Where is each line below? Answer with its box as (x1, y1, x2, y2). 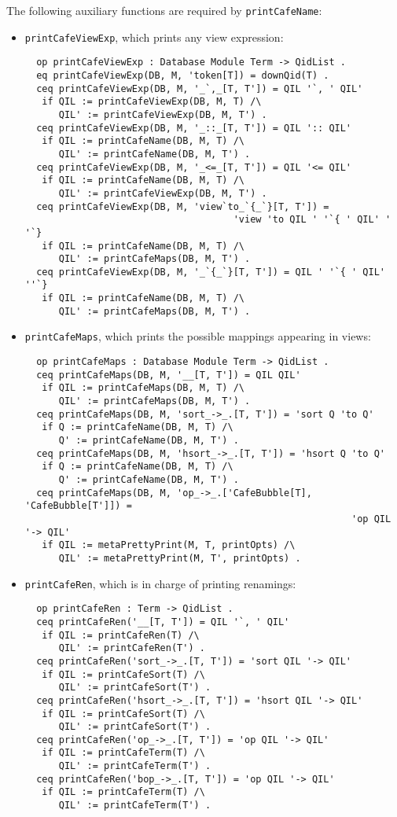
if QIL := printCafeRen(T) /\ (42, 629, 200, 641)
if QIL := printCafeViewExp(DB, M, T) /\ (42, 96, 262, 108)
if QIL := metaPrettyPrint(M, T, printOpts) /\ (42, 539, 296, 551)
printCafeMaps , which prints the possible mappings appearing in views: (24, 328, 371, 344)
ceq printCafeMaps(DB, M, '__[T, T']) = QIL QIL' (36, 369, 301, 381)
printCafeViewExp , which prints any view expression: (24, 28, 284, 45)
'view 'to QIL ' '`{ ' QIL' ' (233, 214, 391, 226)
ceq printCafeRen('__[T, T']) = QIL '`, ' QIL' (36, 616, 290, 627)
